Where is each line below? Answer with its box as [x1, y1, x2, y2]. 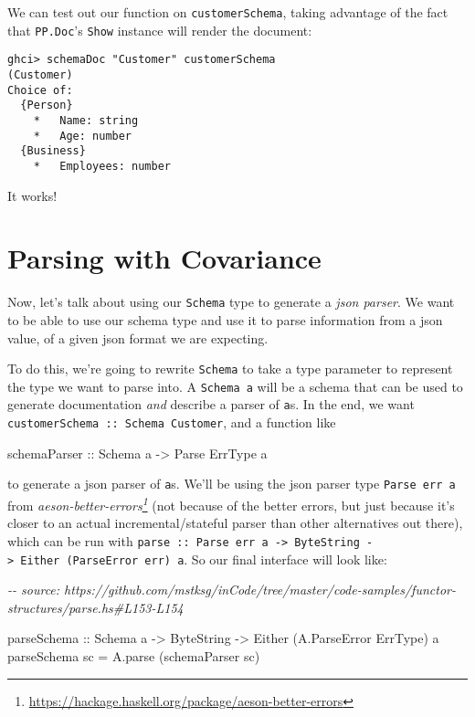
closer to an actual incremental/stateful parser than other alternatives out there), [7, 513, 463, 532]
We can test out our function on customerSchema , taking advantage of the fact [7, 3, 449, 21]
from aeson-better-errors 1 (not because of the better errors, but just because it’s [7, 493, 455, 514]
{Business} [20, 144, 86, 158]
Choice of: [7, 83, 73, 97]
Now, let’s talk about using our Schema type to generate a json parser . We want [7, 292, 455, 311]
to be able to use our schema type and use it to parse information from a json [7, 310, 443, 329]
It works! [7, 185, 58, 205]
